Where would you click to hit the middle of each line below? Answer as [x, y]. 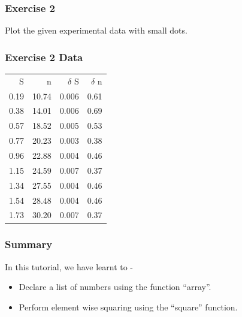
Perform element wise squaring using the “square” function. [128, 307]
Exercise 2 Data [44, 57]
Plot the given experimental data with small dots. [96, 30]
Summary [29, 244]
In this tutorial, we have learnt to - [69, 266]
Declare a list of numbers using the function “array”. [115, 287]
